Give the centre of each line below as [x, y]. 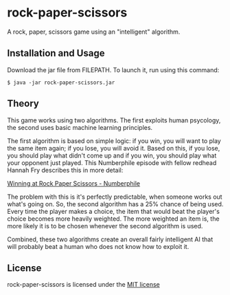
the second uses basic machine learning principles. [80, 127]
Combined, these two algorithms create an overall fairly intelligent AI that [110, 239]
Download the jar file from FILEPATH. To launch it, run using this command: [113, 69]
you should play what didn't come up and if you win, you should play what [112, 155]
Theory [23, 103]
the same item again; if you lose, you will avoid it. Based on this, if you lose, [114, 148]
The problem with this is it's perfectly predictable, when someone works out [115, 197]
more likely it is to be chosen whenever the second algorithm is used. [105, 226]
